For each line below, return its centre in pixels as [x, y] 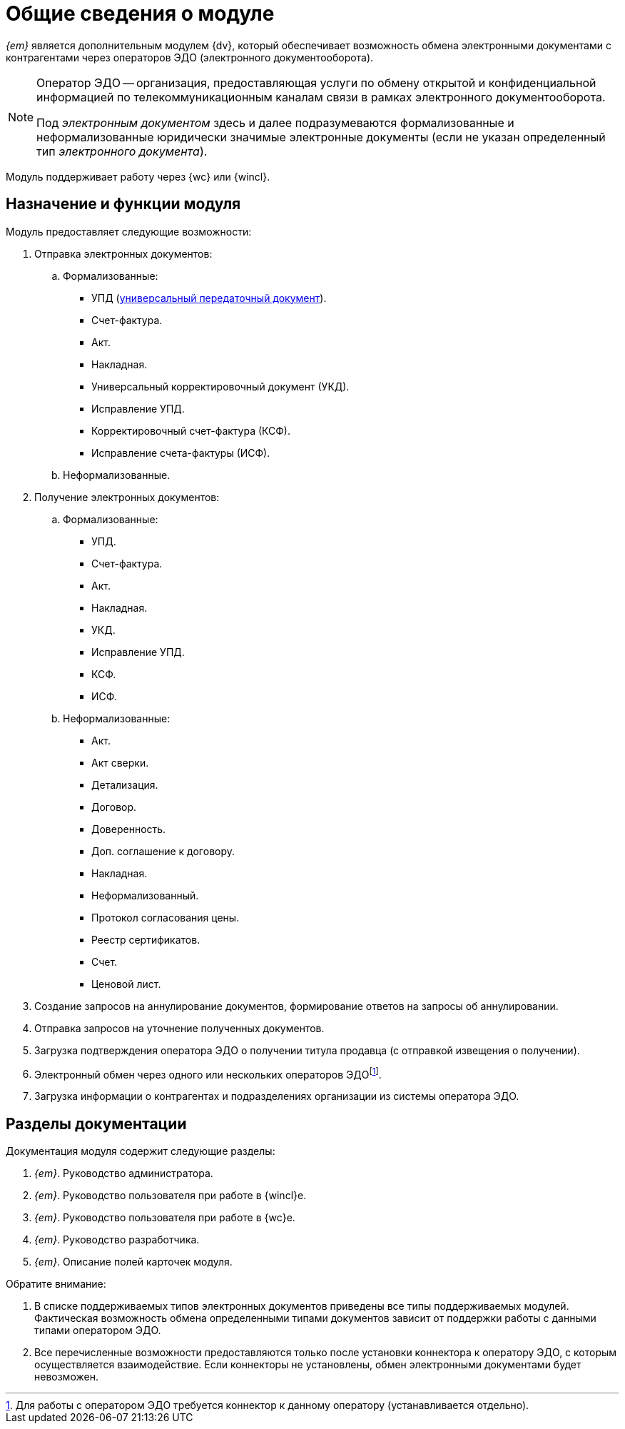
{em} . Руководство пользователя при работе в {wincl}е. [171, 1196]
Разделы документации [96, 1123]
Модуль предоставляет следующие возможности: [129, 231]
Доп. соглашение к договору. [163, 851]
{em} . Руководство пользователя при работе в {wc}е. [165, 1218]
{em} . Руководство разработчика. [117, 1240]
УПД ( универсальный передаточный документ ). [209, 298]
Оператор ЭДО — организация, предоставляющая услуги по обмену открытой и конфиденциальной [316, 82]
